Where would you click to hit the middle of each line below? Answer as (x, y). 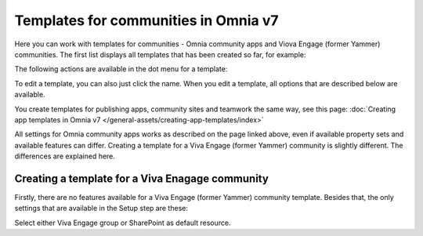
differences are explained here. (65, 156)
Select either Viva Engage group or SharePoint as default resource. (123, 223)
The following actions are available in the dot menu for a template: (121, 69)
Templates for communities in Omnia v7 (146, 20)
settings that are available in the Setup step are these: (101, 209)
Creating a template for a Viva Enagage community (142, 178)
